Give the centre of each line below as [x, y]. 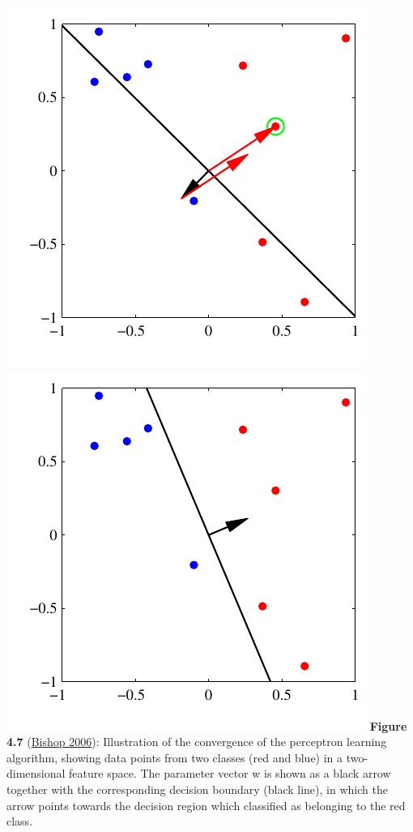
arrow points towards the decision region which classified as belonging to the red [206, 805]
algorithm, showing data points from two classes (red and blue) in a [175, 757]
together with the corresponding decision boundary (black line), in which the [197, 789]
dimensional [36, 773]
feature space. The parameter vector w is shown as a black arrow [230, 773]
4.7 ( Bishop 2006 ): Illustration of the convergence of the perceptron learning [197, 742]
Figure [388, 725]
